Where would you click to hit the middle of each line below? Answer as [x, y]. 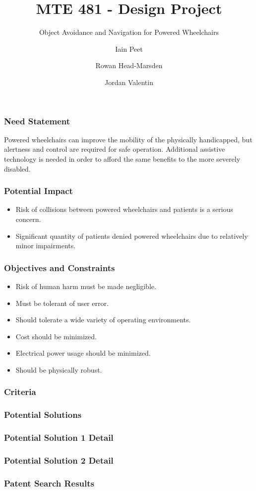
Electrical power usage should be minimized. [83, 353]
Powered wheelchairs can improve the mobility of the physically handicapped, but [128, 139]
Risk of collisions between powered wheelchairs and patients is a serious [124, 209]
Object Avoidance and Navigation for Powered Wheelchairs [129, 32]
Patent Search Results [49, 483]
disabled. [17, 168]
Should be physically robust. [59, 369]
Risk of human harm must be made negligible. [86, 286]
